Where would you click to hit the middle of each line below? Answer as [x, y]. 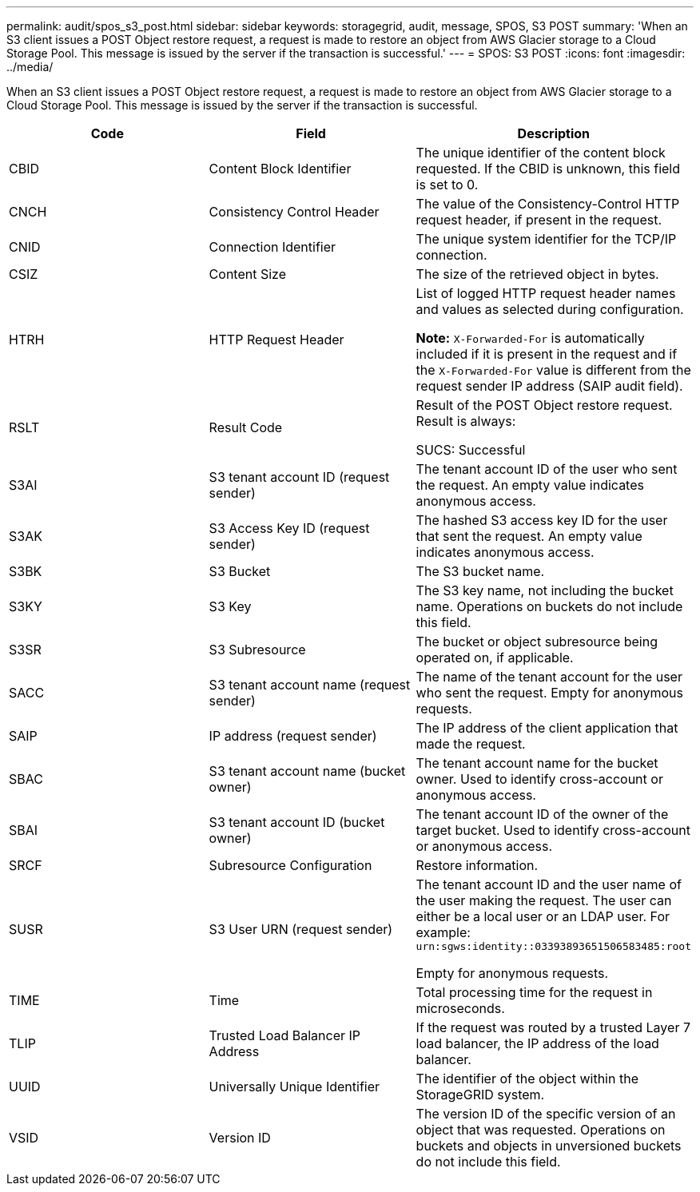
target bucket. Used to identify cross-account [553, 830]
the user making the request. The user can [544, 900]
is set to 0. [447, 185]
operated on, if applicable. [495, 658]
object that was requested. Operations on [541, 1130]
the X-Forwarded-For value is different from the [553, 370]
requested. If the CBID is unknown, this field [548, 169]
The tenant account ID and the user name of [549, 884]
